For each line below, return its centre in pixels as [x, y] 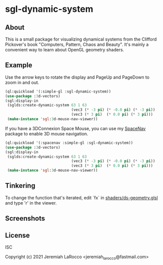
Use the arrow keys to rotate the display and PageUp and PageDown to [77, 77]
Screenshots [25, 219]
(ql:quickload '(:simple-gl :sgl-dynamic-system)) [58, 91]
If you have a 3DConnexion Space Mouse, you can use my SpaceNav [76, 128]
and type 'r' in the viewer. [31, 203]
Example [19, 65]
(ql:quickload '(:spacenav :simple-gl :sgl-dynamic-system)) [69, 143]
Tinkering [20, 186]
